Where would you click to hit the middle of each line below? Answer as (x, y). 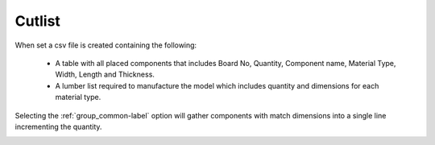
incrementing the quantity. (58, 126)
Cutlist (37, 21)
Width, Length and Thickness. (105, 75)
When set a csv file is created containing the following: (106, 45)
